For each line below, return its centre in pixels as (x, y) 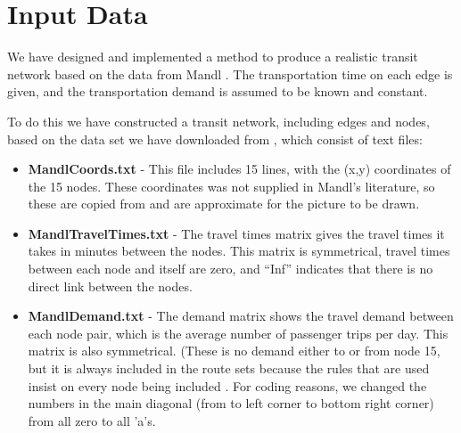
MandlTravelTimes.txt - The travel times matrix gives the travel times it (236, 233)
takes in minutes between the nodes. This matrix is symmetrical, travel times (239, 251)
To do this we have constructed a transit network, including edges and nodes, (218, 121)
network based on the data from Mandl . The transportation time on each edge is (230, 74)
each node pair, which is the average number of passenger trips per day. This (238, 333)
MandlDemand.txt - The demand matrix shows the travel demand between (241, 316)
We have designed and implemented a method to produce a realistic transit (213, 57)
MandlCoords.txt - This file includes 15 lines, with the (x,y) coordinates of (239, 169)
